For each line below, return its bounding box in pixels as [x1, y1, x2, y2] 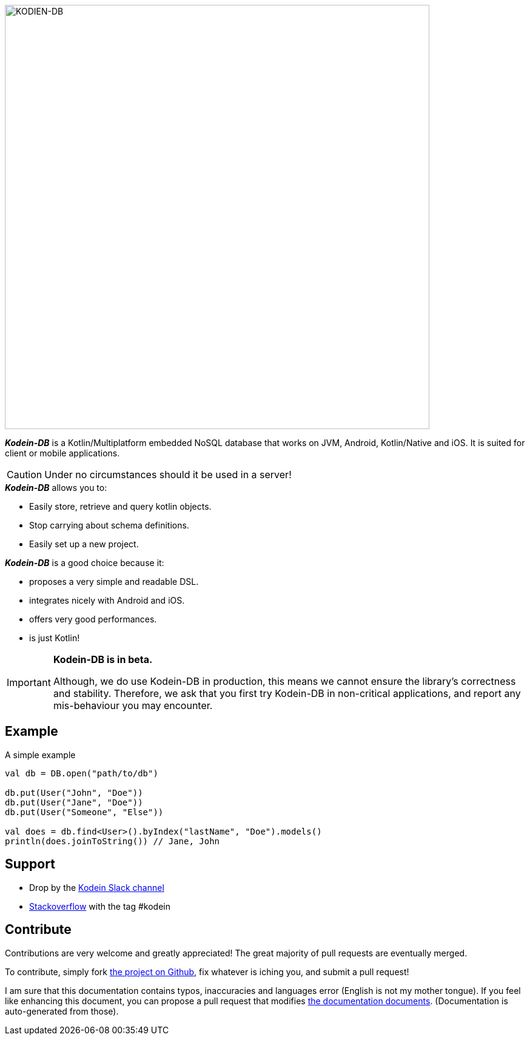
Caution [7, 468, 42, 481]
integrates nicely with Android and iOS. [29, 595, 185, 605]
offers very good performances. [29, 614, 157, 624]
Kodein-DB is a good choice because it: [5, 558, 164, 568]
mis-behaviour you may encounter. [53, 699, 213, 712]
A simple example [5, 749, 76, 760]
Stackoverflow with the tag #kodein [29, 901, 171, 912]
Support [5, 856, 55, 872]
